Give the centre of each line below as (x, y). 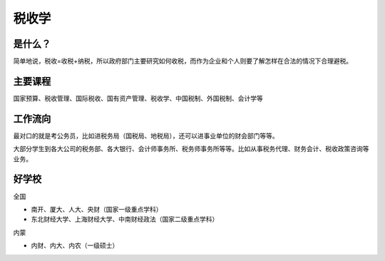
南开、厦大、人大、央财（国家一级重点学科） (97, 209)
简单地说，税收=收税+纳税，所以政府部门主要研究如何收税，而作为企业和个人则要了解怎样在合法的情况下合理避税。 (183, 61)
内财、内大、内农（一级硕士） (75, 245)
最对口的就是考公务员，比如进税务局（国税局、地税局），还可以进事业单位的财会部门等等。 (146, 135)
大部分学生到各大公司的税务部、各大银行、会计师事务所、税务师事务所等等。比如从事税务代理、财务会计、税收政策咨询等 (191, 149)
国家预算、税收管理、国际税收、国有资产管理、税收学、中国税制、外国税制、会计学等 (138, 98)
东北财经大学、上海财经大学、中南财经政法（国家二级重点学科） (125, 219)
